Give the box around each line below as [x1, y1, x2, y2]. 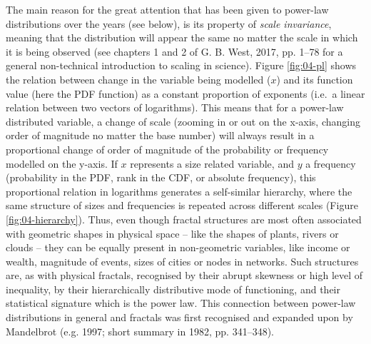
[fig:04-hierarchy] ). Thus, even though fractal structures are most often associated [6, 211, 362, 226]
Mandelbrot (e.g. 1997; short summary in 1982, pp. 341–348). [6, 323, 274, 338]
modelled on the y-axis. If [6, 156, 118, 171]
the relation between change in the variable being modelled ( [6, 71, 271, 86]
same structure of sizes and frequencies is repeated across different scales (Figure [6, 198, 358, 213]
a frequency [305, 156, 356, 171]
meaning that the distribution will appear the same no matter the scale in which [6, 30, 358, 45]
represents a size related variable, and [130, 156, 294, 171]
